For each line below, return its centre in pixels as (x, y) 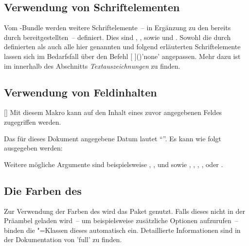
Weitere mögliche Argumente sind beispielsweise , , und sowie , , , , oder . (114, 164)
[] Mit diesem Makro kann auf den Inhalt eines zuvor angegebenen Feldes (113, 112)
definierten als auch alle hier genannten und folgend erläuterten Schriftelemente (122, 47)
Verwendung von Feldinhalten (80, 92)
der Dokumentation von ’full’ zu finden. (63, 239)
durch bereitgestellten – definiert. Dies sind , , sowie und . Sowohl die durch (117, 37)
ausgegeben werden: (33, 148)
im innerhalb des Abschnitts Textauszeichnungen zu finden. (92, 66)
